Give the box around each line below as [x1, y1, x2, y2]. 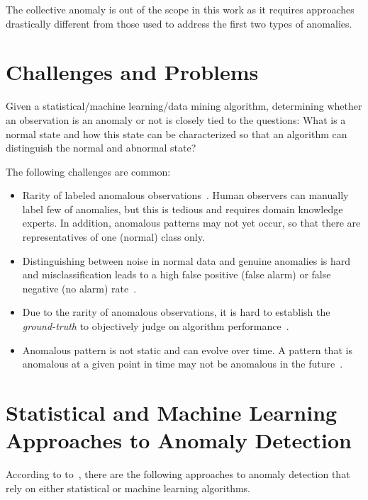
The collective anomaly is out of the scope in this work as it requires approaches [6, 2, 355, 16]
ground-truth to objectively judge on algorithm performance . [22, 319, 289, 334]
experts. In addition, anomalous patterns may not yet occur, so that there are [22, 215, 361, 230]
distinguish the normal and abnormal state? [6, 140, 196, 155]
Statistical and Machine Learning [6, 398, 338, 426]
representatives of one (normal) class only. [22, 229, 205, 244]
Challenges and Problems [6, 57, 259, 86]
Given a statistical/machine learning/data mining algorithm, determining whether [6, 98, 362, 113]
